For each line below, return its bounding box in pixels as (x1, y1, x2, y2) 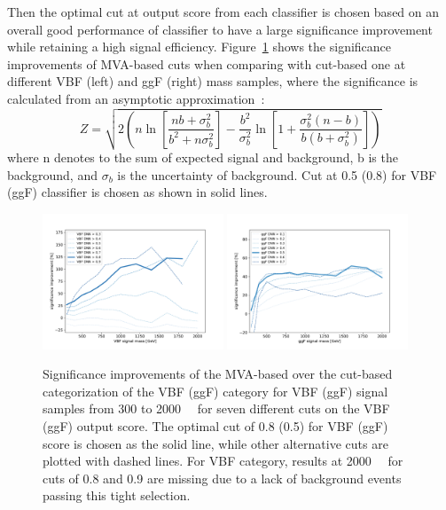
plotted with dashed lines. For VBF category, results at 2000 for (43, 451, 403, 470)
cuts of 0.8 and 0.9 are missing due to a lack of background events (43, 468, 402, 487)
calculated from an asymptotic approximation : (7, 89, 265, 107)
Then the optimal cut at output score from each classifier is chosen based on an (7, 3, 440, 20)
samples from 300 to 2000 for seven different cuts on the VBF (43, 399, 390, 418)
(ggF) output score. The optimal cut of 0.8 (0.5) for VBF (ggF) (43, 417, 388, 435)
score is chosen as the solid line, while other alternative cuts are (43, 434, 388, 452)
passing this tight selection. (43, 486, 191, 505)
